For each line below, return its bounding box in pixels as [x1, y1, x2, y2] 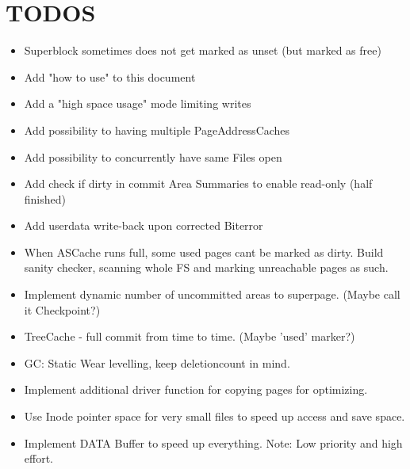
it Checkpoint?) [24, 301, 101, 318]
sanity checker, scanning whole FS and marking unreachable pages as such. [24, 259, 389, 276]
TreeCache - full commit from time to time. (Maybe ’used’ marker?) [24, 328, 355, 345]
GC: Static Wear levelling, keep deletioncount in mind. [24, 354, 290, 371]
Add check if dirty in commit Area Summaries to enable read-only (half [24, 175, 373, 192]
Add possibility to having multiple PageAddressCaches [24, 121, 290, 138]
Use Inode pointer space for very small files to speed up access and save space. [24, 408, 405, 425]
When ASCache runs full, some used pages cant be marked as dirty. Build [24, 243, 384, 260]
